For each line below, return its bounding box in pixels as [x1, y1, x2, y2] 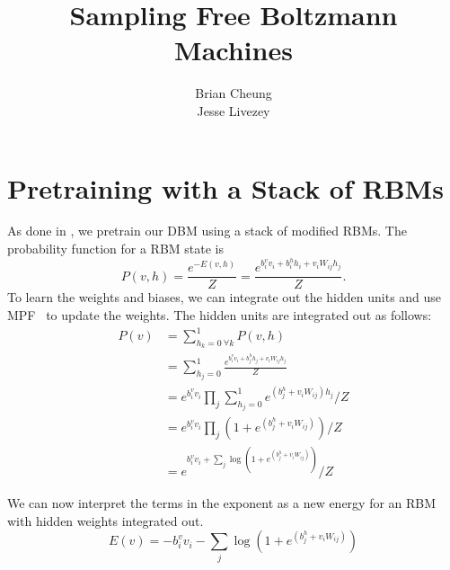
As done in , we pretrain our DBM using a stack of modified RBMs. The [7, 221, 407, 240]
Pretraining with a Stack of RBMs [7, 169, 444, 206]
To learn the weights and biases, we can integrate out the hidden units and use [7, 288, 442, 307]
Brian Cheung [195, 84, 272, 102]
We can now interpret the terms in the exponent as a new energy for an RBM [7, 493, 437, 512]
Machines [174, 31, 293, 68]
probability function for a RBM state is [7, 239, 224, 258]
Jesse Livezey [197, 101, 270, 120]
